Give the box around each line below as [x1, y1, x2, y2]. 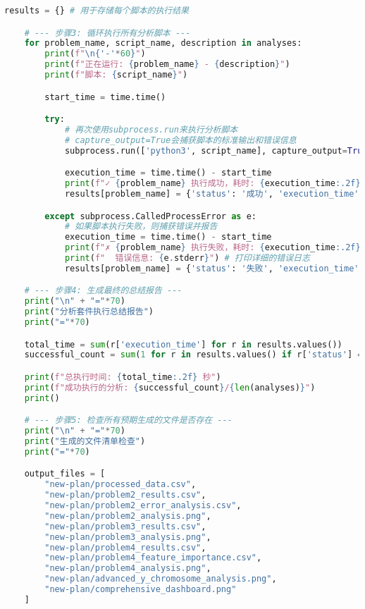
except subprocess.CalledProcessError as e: [44, 211, 256, 221]
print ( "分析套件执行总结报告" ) [24, 307, 154, 317]
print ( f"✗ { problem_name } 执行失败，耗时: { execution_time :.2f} [64, 242, 361, 253]
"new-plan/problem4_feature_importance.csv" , [44, 553, 262, 563]
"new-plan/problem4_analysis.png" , [44, 563, 211, 574]
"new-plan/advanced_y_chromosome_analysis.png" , [44, 574, 277, 584]
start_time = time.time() [44, 92, 166, 102]
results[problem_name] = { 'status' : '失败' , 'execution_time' [64, 263, 359, 273]
